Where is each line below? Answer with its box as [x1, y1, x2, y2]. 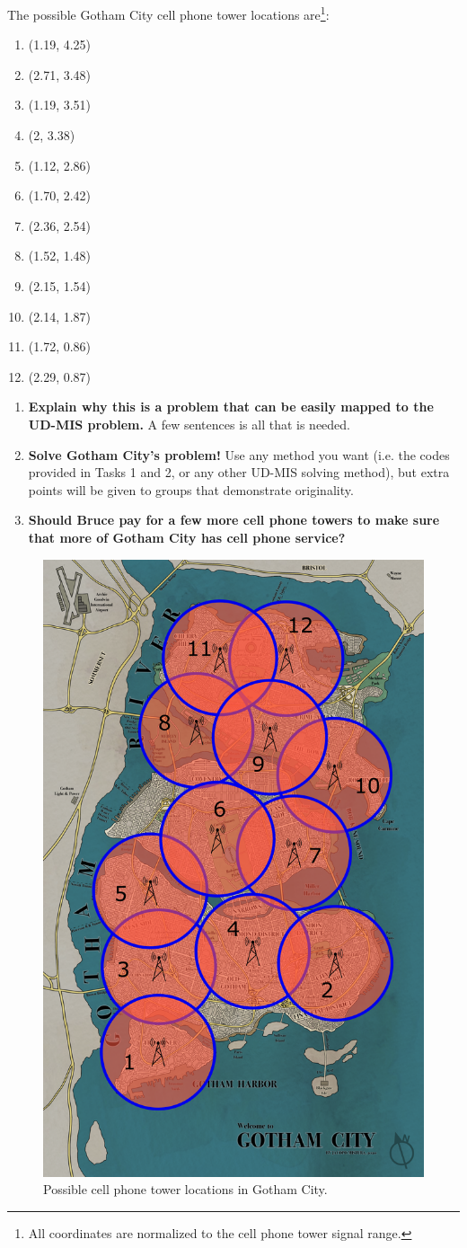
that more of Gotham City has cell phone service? [28, 527, 346, 546]
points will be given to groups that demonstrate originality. [28, 480, 354, 499]
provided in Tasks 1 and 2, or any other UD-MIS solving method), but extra [28, 463, 450, 482]
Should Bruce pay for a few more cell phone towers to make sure [28, 510, 440, 529]
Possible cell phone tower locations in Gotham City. [43, 1180, 328, 1199]
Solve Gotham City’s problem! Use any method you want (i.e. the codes [28, 445, 450, 464]
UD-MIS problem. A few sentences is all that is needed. [28, 414, 350, 433]
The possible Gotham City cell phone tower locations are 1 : [7, 3, 330, 23]
